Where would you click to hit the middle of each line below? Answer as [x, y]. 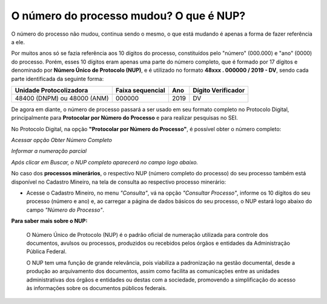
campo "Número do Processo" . [65, 210]
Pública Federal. [46, 251]
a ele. [18, 42]
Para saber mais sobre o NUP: [49, 221]
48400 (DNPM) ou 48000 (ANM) [62, 98]
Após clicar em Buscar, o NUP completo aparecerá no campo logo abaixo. [105, 162]
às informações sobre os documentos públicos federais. [97, 288]
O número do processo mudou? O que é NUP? [128, 16]
